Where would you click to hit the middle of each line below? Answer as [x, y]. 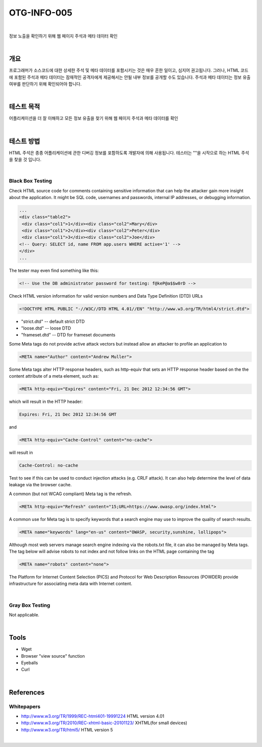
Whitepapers [25, 706]
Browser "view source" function [53, 656]
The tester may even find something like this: [54, 270]
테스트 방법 [25, 141]
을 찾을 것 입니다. [25, 159]
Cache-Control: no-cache [49, 465]
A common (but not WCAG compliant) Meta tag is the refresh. [71, 494]
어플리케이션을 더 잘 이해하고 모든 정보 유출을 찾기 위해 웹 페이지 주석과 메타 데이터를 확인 [94, 118]
